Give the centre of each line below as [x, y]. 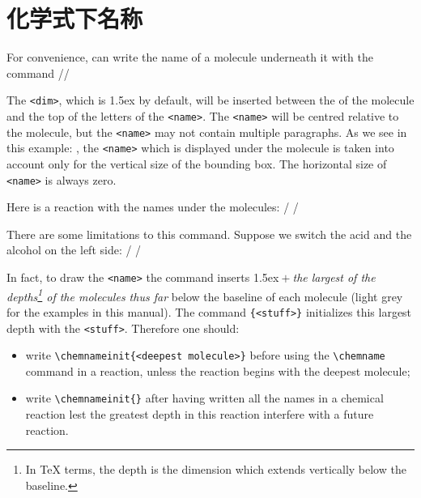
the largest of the [334, 277]
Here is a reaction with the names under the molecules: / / [153, 207]
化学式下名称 [75, 18]
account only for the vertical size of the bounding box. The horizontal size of [197, 163]
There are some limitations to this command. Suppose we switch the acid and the [209, 234]
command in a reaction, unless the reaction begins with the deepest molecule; [218, 370]
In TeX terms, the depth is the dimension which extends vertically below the [216, 469]
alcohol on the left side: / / [74, 250]
